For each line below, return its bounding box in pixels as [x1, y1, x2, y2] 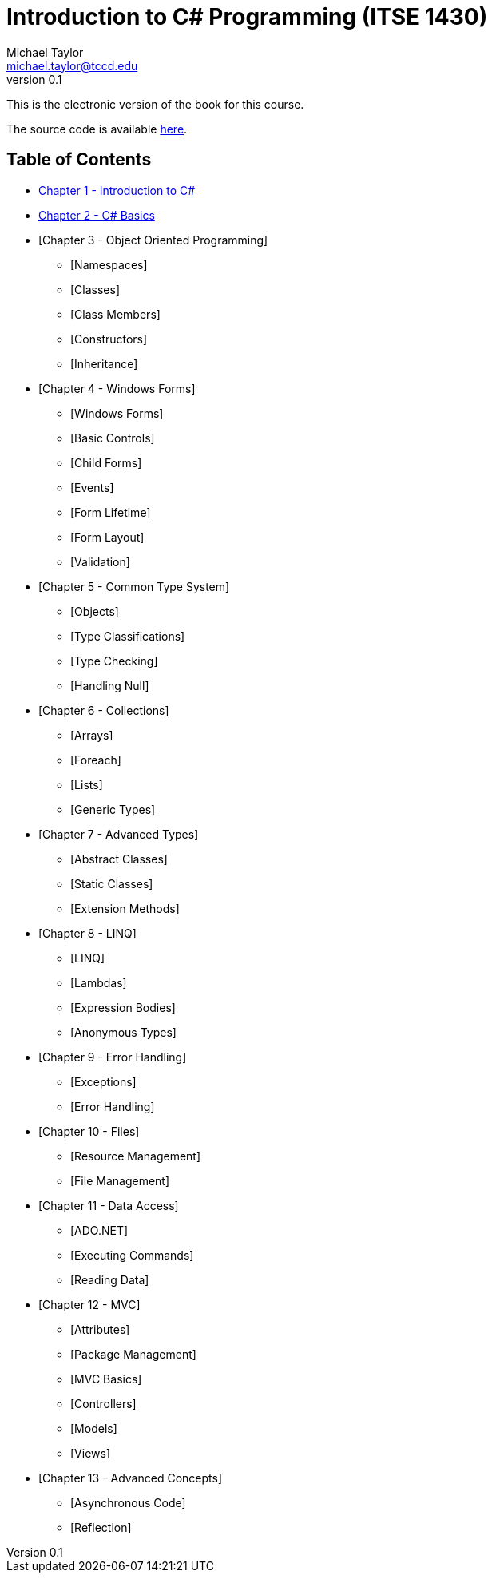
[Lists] [70, 777, 103, 791]
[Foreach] [70, 752, 121, 767]
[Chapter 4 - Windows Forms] [38, 381, 196, 395]
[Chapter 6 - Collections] [38, 703, 169, 717]
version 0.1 [6, 72, 62, 86]
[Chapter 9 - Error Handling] [38, 1049, 187, 1064]
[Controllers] [70, 1396, 137, 1410]
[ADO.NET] [70, 1223, 129, 1237]
